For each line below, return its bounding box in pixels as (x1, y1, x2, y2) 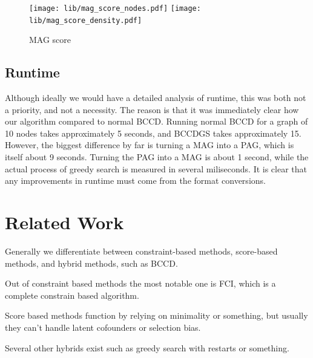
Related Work (5, 210, 124, 235)
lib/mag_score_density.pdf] (29, 16, 142, 25)
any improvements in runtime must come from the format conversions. (5, 174, 266, 187)
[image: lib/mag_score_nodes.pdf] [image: (29, 4, 201, 13)
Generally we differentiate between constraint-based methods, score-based (5, 244, 278, 257)
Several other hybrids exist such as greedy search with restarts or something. (5, 341, 289, 354)
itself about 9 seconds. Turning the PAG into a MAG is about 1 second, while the (5, 151, 309, 163)
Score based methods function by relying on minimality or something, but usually (5, 309, 308, 322)
